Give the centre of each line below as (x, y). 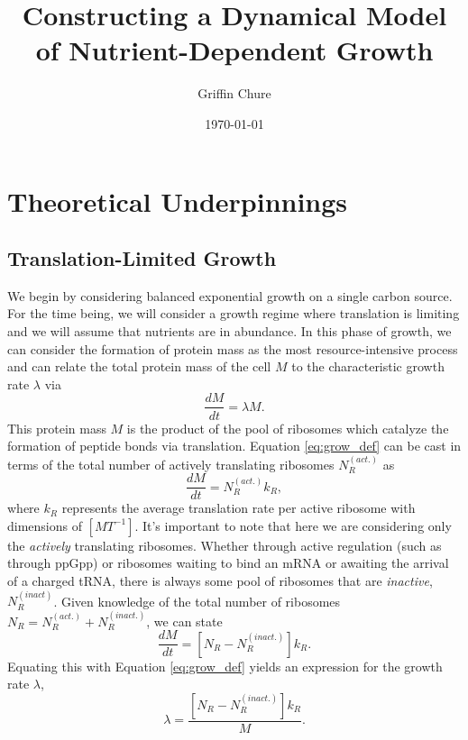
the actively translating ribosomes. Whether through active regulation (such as (225, 545)
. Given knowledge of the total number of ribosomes (197, 601)
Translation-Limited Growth (142, 258)
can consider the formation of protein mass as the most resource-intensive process (233, 348)
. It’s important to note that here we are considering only (293, 525)
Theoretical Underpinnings (178, 201)
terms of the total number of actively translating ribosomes (171, 464)
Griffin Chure (234, 93)
